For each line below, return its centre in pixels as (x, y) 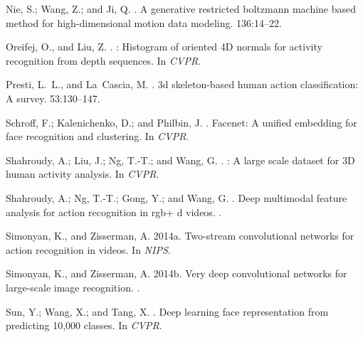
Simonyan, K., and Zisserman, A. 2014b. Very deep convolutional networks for (177, 273)
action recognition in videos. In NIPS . (88, 249)
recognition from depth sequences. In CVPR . (104, 60)
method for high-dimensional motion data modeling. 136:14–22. (144, 22)
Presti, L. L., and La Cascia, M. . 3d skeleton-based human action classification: (182, 84)
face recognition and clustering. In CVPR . (98, 136)
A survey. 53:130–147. (53, 98)
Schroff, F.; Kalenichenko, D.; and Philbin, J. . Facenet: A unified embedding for (181, 122)
